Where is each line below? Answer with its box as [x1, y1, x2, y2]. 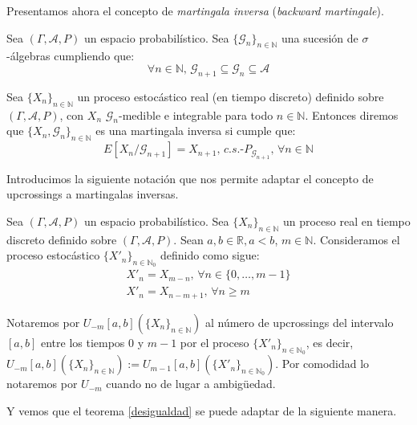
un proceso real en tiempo [282, 212, 411, 229]
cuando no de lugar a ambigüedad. [106, 375, 276, 392]
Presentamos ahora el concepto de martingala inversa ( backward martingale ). [6, 2, 384, 18]
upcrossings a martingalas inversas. [6, 186, 179, 202]
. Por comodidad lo [275, 355, 370, 372]
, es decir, [306, 333, 354, 350]
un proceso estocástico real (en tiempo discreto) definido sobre [77, 88, 384, 104]
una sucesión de [281, 29, 358, 46]
